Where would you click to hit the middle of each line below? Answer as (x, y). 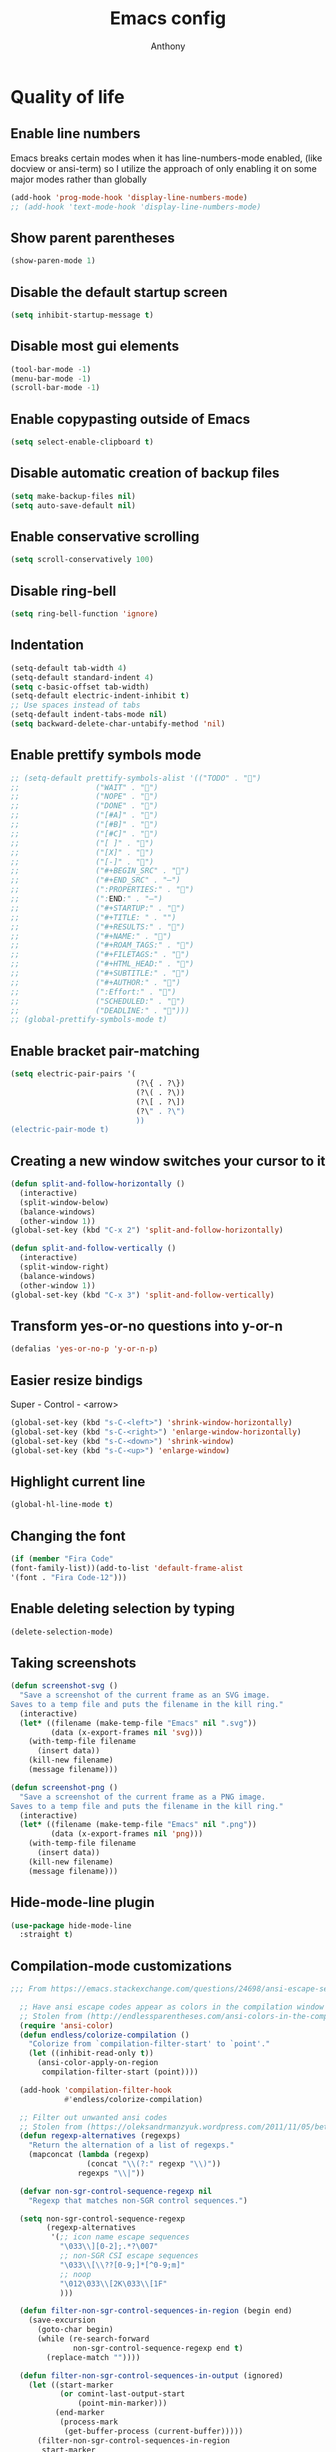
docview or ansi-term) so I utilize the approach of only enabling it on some (163, 168)
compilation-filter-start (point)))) (120, 2072)
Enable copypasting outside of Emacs (130, 418)
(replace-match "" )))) (93, 2357)
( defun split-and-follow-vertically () (93, 1248)
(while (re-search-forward (93, 2339)
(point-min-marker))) (122, 2403)
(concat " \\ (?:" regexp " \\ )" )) (154, 2164)
